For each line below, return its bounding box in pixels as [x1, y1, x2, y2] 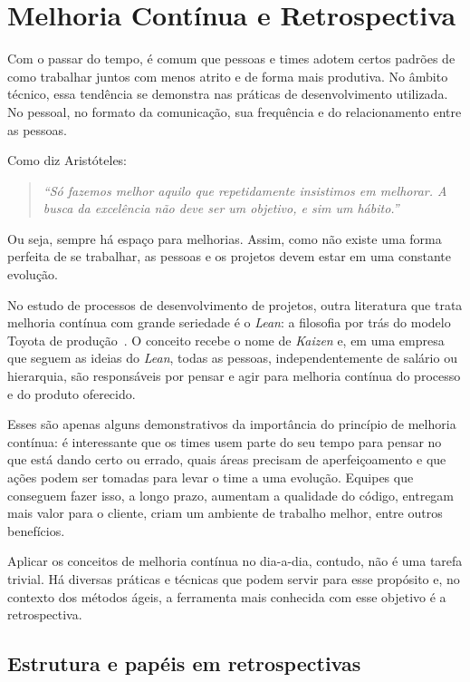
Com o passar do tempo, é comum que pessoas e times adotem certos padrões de [7, 49, 456, 68]
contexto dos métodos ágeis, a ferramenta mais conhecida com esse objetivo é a [7, 587, 446, 606]
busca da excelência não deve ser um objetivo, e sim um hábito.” [43, 199, 399, 218]
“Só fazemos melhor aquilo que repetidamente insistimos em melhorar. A [43, 180, 447, 200]
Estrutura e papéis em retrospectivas [7, 649, 361, 677]
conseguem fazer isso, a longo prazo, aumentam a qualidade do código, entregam [7, 485, 455, 504]
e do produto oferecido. [7, 384, 136, 403]
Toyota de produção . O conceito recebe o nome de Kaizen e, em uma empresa [7, 330, 445, 349]
